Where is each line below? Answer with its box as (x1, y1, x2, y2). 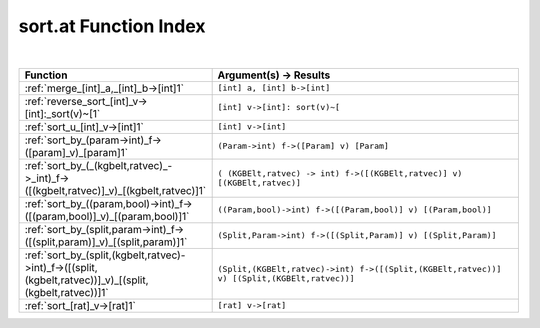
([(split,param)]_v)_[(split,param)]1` (24, 235, 188, 249)
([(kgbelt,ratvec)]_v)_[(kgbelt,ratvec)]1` (24, 183, 207, 197)
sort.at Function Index (18, 15, 206, 37)
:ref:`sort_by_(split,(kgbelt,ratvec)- (24, 248, 186, 262)
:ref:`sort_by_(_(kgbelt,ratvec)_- (24, 158, 173, 172)
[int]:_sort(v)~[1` (24, 106, 101, 120)
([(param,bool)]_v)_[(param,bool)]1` (24, 209, 190, 223)
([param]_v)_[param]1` (24, 145, 129, 159)
